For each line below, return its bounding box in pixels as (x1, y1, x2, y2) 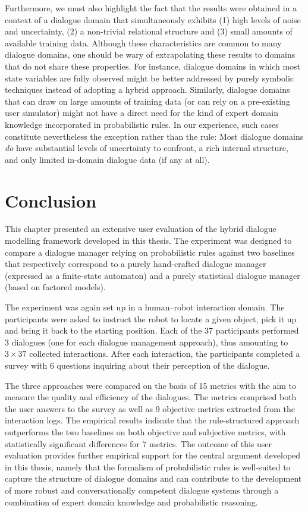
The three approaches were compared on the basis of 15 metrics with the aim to (5, 379, 297, 391)
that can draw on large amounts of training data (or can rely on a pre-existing (5, 95, 290, 107)
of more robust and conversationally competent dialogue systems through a (5, 483, 279, 496)
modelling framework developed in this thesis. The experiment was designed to (5, 234, 292, 247)
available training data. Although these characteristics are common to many (5, 36, 282, 49)
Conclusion (5, 188, 97, 212)
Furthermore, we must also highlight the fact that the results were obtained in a (5, 2, 297, 14)
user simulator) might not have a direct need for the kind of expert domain (5, 106, 279, 119)
